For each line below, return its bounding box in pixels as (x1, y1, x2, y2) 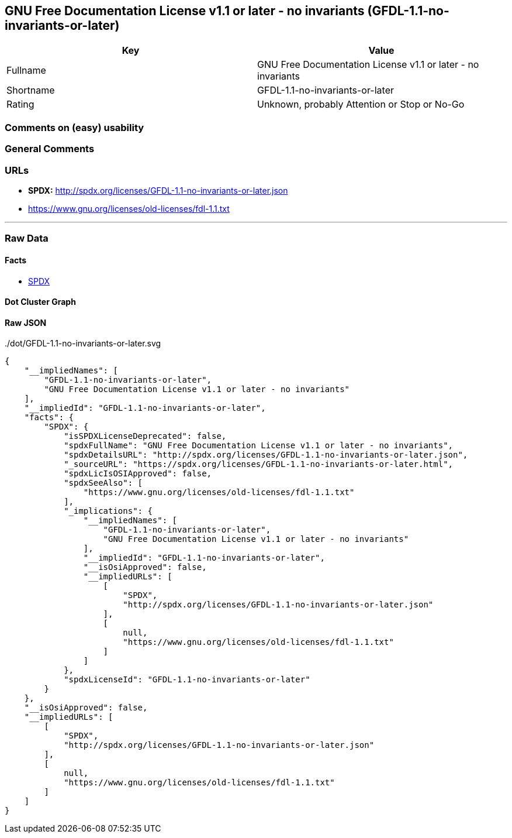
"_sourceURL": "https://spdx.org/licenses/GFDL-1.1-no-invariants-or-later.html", (64, 459, 454, 469)
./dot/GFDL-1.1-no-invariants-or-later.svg (5, 338, 161, 349)
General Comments (5, 143, 95, 155)
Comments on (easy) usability (5, 121, 144, 133)
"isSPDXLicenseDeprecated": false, (64, 431, 227, 441)
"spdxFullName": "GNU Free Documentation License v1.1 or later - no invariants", (64, 441, 454, 451)
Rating (6, 98, 34, 111)
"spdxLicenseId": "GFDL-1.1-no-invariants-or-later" (64, 675, 310, 685)
